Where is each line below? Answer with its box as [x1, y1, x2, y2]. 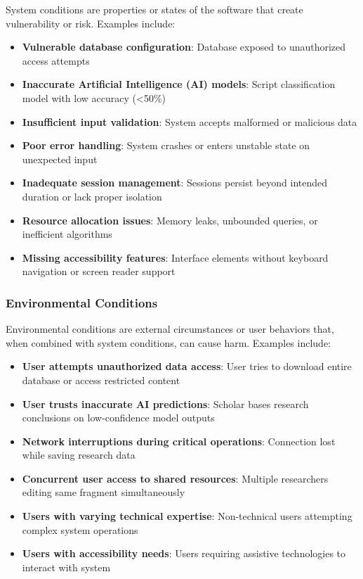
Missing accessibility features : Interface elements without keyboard [22, 250, 329, 265]
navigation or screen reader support [22, 264, 176, 279]
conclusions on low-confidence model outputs [22, 410, 215, 425]
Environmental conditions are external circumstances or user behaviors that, [6, 322, 334, 336]
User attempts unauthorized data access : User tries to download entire [22, 359, 352, 374]
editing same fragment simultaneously [22, 485, 185, 500]
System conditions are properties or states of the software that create [6, 2, 303, 16]
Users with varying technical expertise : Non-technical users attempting [22, 509, 352, 523]
